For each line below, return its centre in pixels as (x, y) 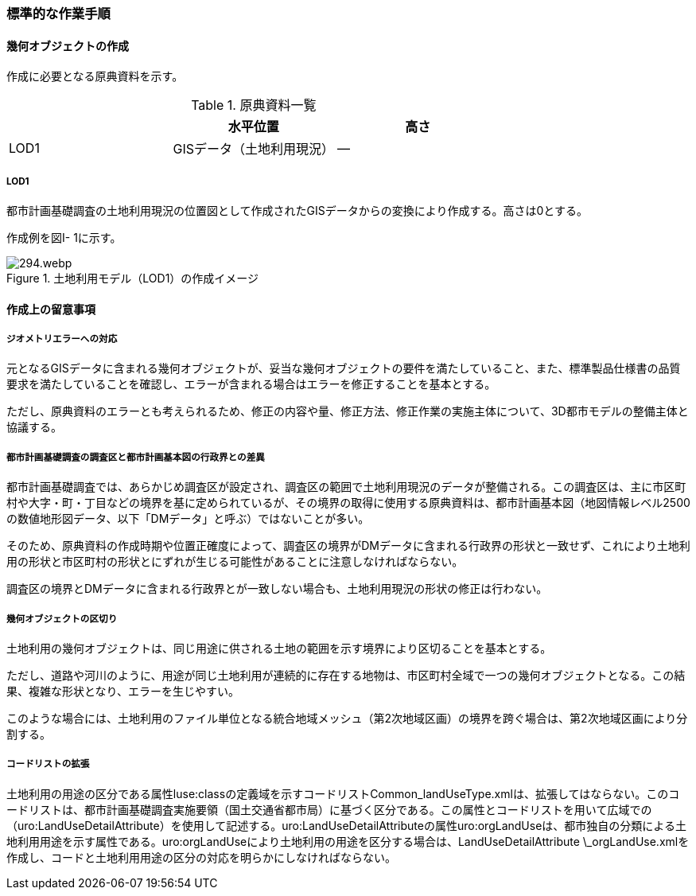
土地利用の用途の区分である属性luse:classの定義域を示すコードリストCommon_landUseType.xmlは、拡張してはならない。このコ (343, 793)
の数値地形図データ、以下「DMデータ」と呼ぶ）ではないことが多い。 (188, 519)
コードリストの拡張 (48, 764)
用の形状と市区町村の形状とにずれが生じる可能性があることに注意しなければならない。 (235, 562)
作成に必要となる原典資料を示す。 (95, 76)
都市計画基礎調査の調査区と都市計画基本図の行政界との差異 (136, 457)
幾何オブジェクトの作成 (68, 45)
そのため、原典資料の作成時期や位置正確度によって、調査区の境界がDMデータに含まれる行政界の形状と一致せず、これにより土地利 (348, 546)
